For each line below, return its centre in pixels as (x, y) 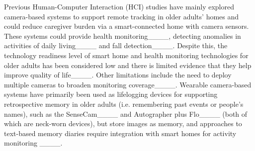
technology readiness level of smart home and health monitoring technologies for (126, 55)
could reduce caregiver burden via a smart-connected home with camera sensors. (127, 26)
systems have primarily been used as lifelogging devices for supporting (111, 94)
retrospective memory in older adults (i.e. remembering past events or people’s (124, 104)
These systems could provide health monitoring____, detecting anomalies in (123, 36)
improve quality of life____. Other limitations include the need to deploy (118, 75)
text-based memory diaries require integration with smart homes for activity (120, 133)
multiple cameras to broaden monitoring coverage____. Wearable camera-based (128, 84)
